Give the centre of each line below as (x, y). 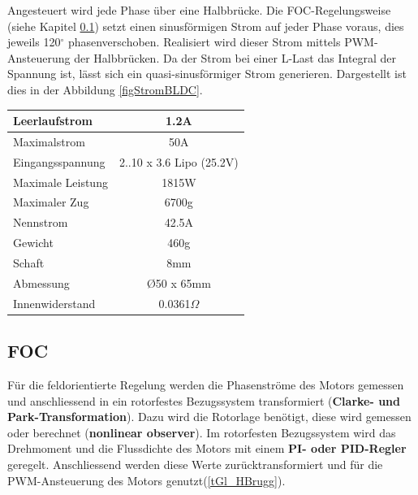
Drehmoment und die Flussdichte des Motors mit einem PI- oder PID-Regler (207, 448)
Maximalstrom (49, 141)
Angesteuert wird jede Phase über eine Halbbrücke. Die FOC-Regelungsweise (199, 10)
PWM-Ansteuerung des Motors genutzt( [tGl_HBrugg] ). (147, 480)
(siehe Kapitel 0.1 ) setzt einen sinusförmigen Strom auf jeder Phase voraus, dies (206, 26)
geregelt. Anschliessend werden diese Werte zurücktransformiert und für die (195, 464)
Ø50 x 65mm (179, 282)
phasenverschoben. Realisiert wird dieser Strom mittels (204, 42)
